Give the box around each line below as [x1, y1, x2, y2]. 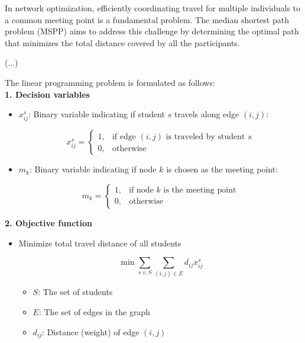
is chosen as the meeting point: [166, 163, 278, 175]
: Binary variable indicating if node [29, 163, 157, 175]
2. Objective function [5, 216, 93, 229]
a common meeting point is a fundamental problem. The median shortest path [5, 13, 289, 25]
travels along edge [174, 108, 239, 120]
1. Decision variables [5, 88, 90, 100]
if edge [112, 132, 136, 141]
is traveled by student [166, 132, 245, 141]
